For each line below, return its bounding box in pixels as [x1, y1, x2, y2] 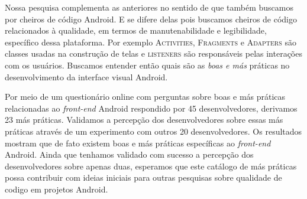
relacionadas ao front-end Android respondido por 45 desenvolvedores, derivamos [5, 102, 298, 114]
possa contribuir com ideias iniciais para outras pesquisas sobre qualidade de [5, 171, 282, 184]
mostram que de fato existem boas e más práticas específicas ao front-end [5, 136, 271, 149]
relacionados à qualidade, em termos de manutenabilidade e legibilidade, [5, 24, 267, 37]
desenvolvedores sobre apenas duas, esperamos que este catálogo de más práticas [5, 159, 297, 172]
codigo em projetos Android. [5, 182, 108, 195]
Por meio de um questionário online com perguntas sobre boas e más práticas [5, 90, 286, 103]
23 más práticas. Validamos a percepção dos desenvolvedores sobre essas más [5, 113, 283, 126]
